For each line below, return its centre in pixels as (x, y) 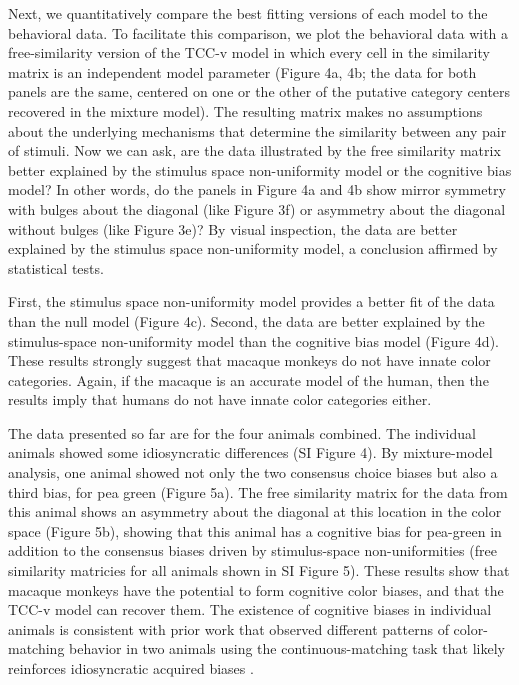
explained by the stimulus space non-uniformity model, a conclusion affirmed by (253, 248)
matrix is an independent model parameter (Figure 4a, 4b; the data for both (242, 71)
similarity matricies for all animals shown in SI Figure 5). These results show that (259, 570)
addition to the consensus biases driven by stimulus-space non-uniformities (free (252, 550)
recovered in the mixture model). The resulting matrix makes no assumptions (245, 110)
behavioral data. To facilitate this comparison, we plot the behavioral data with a (258, 32)
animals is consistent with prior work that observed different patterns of (228, 628)
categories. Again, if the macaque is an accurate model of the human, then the (248, 379)
